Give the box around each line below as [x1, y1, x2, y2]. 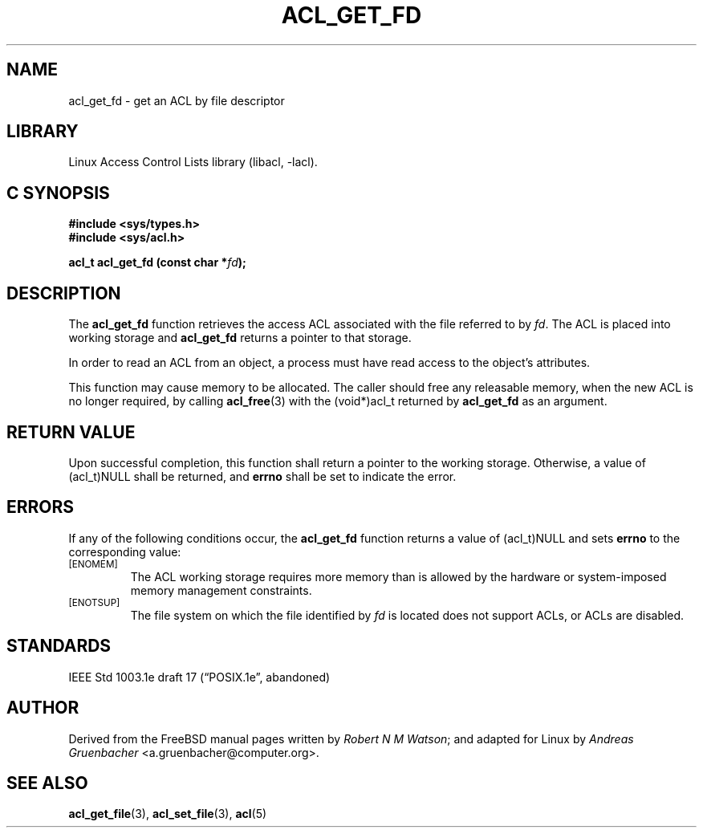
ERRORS [6, 497, 75, 518]
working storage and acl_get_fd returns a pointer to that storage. [68, 331, 412, 345]
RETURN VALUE [6, 421, 136, 442]
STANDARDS [6, 636, 112, 657]
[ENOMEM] [68, 558, 118, 570]
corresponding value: [68, 544, 181, 559]
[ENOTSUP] [68, 596, 120, 608]
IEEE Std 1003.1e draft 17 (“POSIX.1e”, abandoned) [68, 669, 331, 684]
